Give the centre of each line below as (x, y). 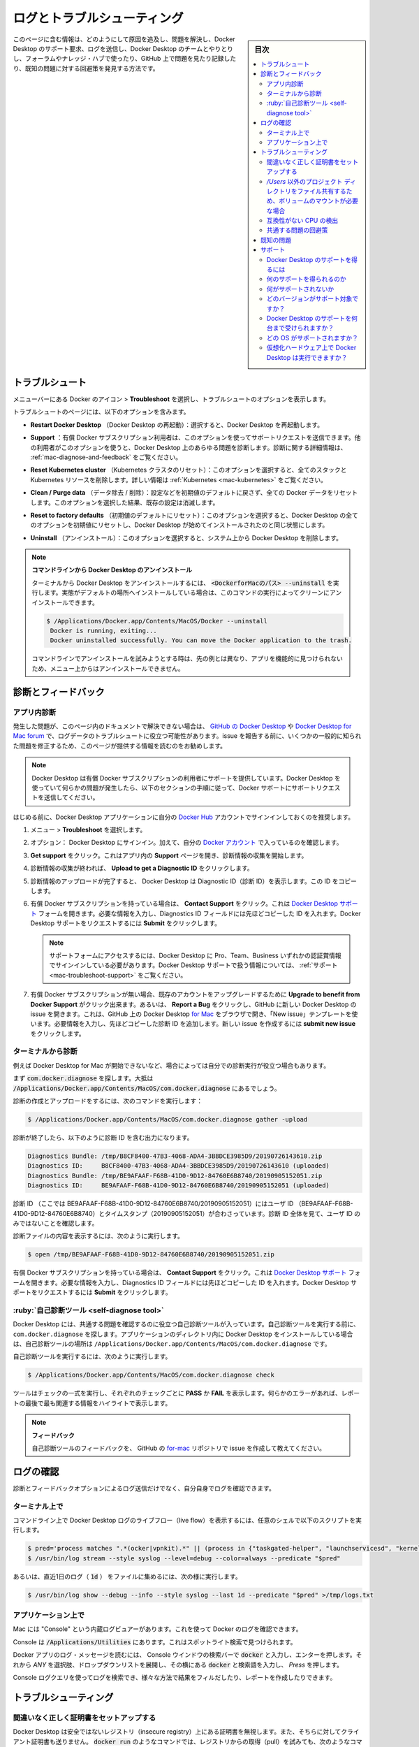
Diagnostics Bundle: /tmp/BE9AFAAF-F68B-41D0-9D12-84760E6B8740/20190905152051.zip (175, 1175)
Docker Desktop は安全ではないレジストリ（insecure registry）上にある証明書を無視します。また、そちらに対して (177, 1732)
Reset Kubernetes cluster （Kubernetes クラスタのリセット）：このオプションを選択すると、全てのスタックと (189, 470)
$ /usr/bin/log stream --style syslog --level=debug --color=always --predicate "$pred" (184, 1558)
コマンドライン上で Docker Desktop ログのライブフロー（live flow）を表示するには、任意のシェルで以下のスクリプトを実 (188, 1520)
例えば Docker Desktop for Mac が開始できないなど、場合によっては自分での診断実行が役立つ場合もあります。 (171, 1065)
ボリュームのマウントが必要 (318, 201)
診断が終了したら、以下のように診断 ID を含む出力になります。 (103, 1138)
